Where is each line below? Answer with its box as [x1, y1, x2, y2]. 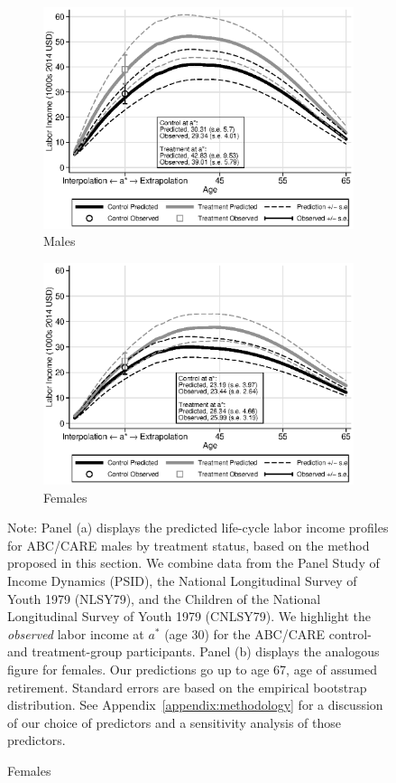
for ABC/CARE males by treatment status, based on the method [7, 535, 370, 554]
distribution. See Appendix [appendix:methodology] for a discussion [7, 695, 383, 714]
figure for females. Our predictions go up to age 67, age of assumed [7, 659, 377, 678]
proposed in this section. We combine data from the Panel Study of [7, 553, 380, 572]
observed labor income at [7, 624, 144, 643]
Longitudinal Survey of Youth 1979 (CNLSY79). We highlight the [7, 607, 372, 626]
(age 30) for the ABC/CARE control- [164, 624, 372, 643]
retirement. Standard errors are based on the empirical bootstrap [7, 677, 367, 696]
